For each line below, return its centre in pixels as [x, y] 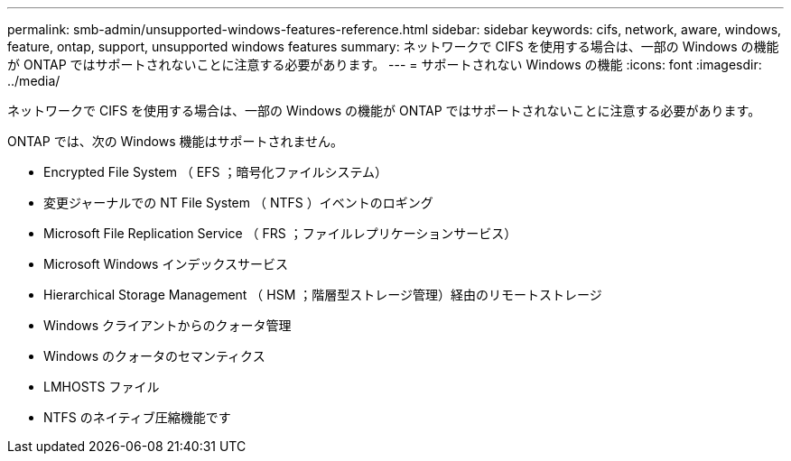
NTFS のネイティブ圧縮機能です [137, 417]
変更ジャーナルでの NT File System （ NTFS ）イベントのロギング [238, 203]
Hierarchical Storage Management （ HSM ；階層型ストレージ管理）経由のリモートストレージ [323, 295]
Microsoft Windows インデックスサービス [166, 264]
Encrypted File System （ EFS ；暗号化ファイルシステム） [216, 172]
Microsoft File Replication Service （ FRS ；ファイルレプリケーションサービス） [280, 233]
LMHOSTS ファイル [102, 387]
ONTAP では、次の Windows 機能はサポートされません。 [176, 141]
